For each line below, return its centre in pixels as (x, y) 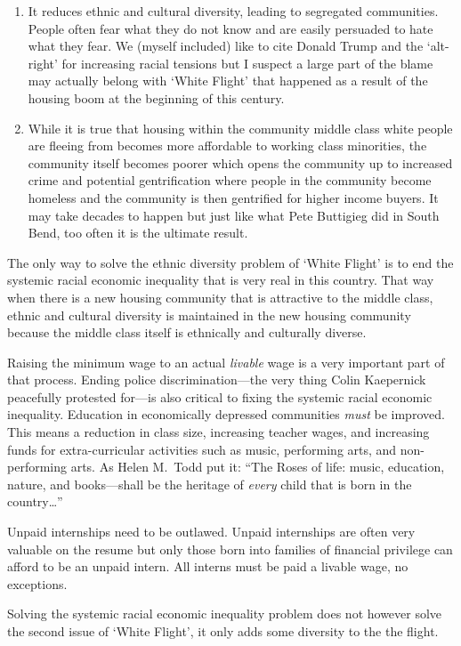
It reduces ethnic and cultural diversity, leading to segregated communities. (233, 11)
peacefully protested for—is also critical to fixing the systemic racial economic (220, 396)
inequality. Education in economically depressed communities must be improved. (226, 414)
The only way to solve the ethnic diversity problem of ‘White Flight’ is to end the (230, 262)
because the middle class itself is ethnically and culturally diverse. (187, 332)
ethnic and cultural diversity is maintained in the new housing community (209, 315)
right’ (43, 63)
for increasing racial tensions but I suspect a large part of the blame (247, 63)
